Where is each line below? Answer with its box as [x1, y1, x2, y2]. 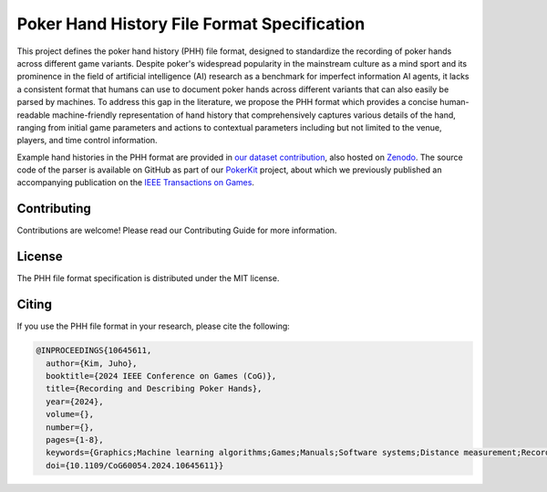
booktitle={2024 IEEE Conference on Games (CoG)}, [46, 371, 277, 381]
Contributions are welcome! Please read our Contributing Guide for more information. [16, 225, 337, 236]
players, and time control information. [16, 135, 159, 146]
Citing [16, 297, 52, 312]
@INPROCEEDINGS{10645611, [36, 345, 152, 356]
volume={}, [46, 409, 95, 420]
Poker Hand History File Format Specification [16, 14, 366, 34]
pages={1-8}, [46, 434, 104, 445]
